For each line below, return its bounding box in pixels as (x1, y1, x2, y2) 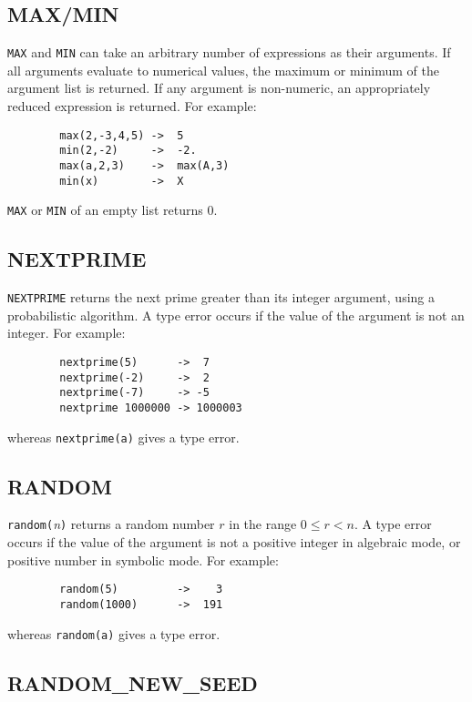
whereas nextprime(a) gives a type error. (7, 427, 240, 446)
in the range (229, 514, 297, 534)
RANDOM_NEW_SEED (7, 668, 258, 697)
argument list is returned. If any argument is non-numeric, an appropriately (7, 78, 431, 97)
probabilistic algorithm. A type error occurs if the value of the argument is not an (7, 305, 465, 324)
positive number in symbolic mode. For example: (7, 550, 279, 569)
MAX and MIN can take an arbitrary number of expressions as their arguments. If (7, 43, 451, 62)
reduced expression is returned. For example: (7, 97, 257, 116)
